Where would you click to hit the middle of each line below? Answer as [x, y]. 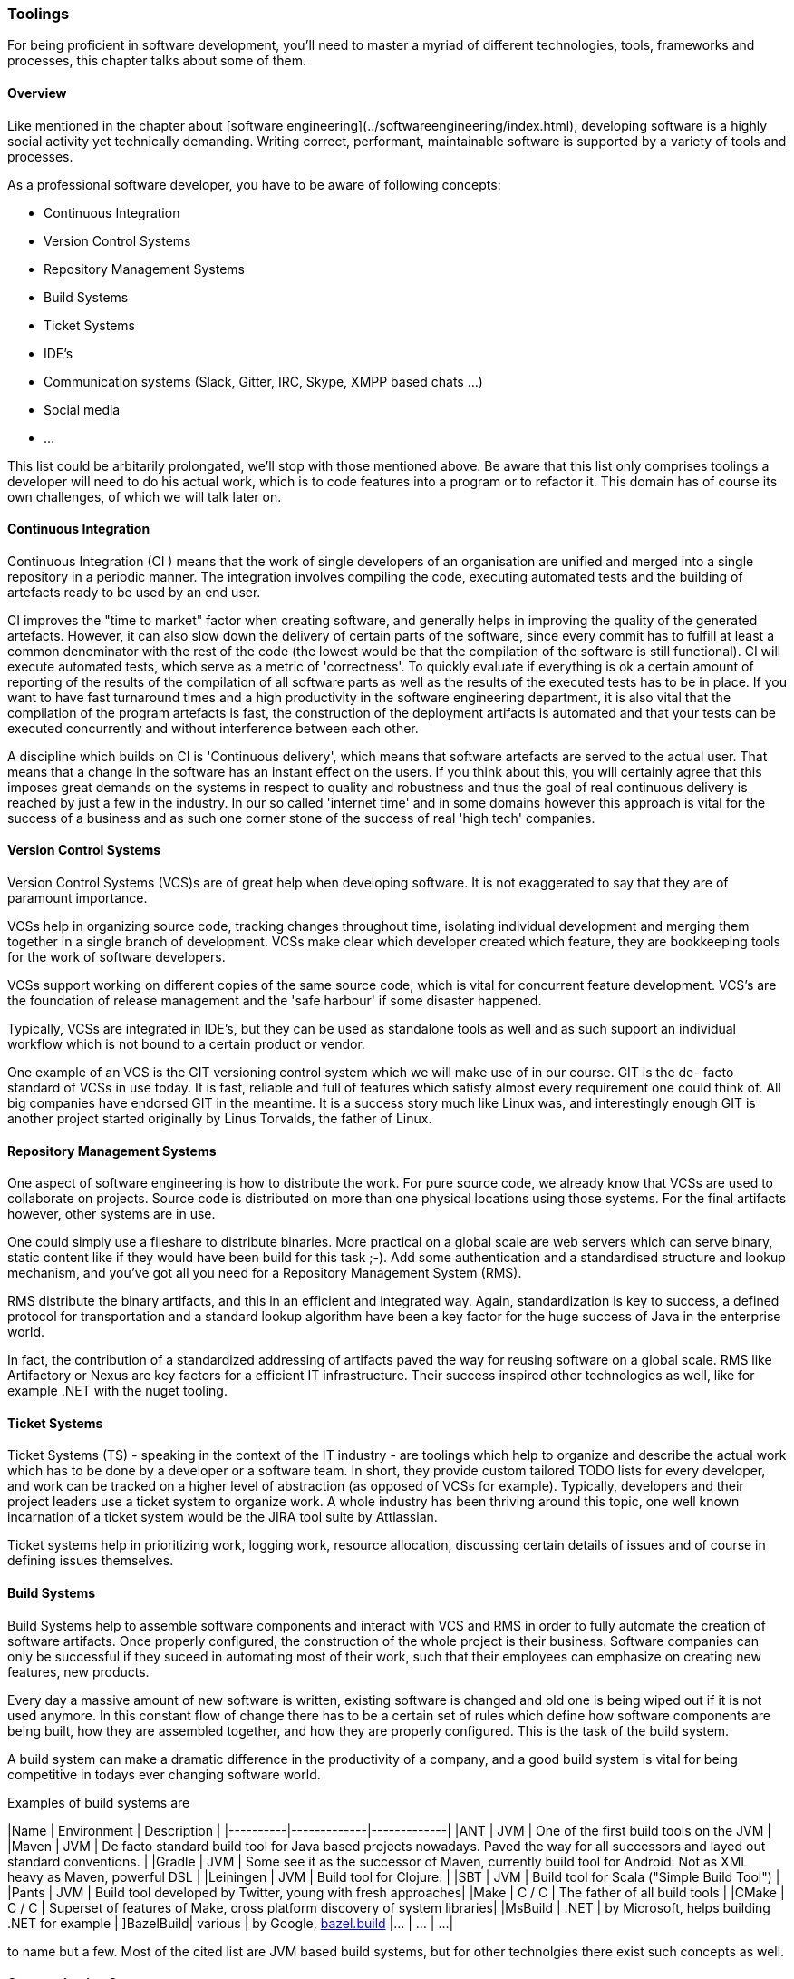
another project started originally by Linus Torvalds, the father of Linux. [220, 1119]
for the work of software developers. [116, 957]
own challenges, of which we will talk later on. [145, 496]
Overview [37, 93]
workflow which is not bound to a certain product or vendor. [186, 1044]
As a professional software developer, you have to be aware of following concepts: [254, 184]
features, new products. [78, 1671]
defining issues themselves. [91, 1561]
